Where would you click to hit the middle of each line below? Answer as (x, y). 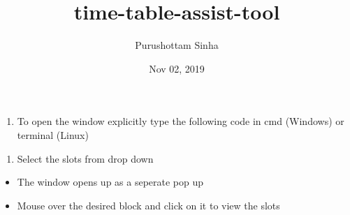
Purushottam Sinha (177, 45)
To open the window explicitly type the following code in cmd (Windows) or (181, 121)
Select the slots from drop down (85, 158)
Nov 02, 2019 (177, 68)
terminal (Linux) (53, 134)
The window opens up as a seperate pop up (110, 182)
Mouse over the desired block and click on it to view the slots (148, 205)
